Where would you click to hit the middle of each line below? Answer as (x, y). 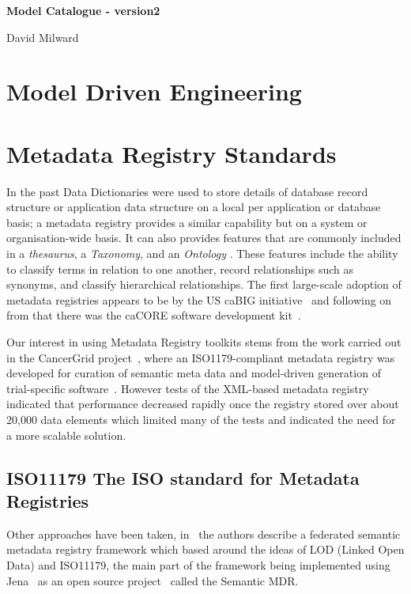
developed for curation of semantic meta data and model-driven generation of (194, 373)
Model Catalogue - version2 (83, 10)
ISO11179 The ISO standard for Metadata (183, 477)
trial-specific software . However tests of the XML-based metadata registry (188, 388)
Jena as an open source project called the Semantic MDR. (153, 580)
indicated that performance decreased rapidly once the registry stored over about (203, 404)
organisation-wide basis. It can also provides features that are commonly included (204, 238)
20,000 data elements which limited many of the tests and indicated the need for (201, 419)
